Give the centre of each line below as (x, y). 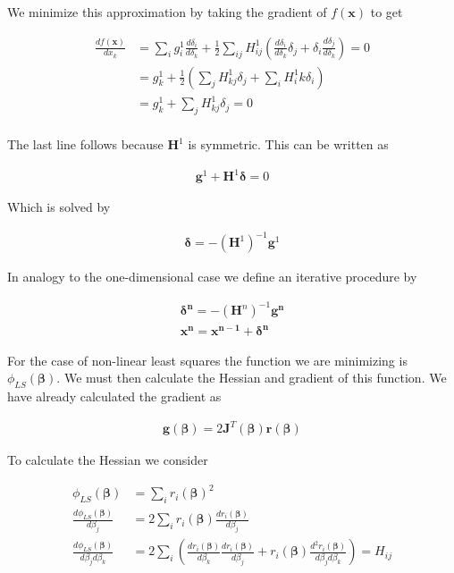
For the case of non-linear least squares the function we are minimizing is (207, 360)
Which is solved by (59, 207)
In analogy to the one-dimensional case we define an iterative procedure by (212, 277)
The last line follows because (85, 144)
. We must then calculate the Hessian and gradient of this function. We (252, 378)
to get (387, 12)
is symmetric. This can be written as (288, 144)
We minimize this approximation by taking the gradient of (167, 12)
